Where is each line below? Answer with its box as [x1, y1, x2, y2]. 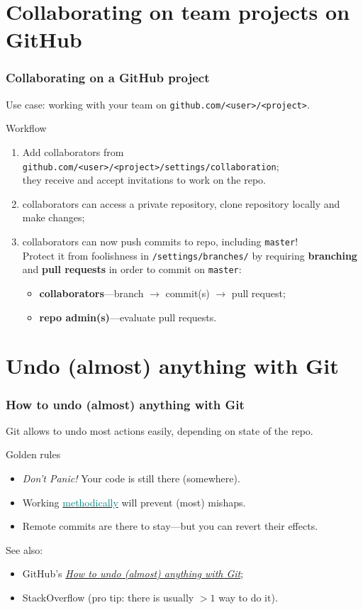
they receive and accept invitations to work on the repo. [22, 172, 266, 187]
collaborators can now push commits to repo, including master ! [22, 234, 298, 249]
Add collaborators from [22, 145, 124, 160]
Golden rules [6, 447, 61, 462]
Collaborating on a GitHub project [6, 69, 210, 87]
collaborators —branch [39, 286, 144, 301]
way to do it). [218, 589, 278, 604]
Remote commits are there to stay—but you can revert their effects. [22, 518, 318, 533]
